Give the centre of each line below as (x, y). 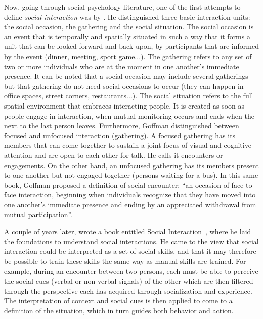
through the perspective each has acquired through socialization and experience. (128, 290)
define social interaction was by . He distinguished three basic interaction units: (127, 16)
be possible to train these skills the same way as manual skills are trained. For (125, 261)
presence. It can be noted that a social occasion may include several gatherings (126, 76)
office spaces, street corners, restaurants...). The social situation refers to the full (129, 96)
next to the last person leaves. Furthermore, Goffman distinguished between (122, 125)
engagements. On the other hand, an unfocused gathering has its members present (131, 165)
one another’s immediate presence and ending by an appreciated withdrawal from (130, 204)
